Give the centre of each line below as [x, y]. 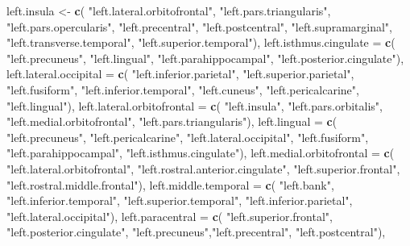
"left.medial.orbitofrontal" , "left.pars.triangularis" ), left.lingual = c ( [172, 121]
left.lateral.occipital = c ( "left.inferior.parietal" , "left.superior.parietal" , [180, 74]
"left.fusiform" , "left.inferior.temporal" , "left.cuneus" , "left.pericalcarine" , [183, 89]
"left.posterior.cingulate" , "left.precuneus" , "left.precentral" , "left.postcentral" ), [196, 232]
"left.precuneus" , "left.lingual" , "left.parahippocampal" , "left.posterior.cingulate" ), [205, 58]
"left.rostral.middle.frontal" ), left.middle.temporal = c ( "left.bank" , [170, 184]
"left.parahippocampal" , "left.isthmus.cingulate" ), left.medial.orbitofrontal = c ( [201, 153]
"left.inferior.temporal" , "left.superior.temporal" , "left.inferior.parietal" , [180, 200]
